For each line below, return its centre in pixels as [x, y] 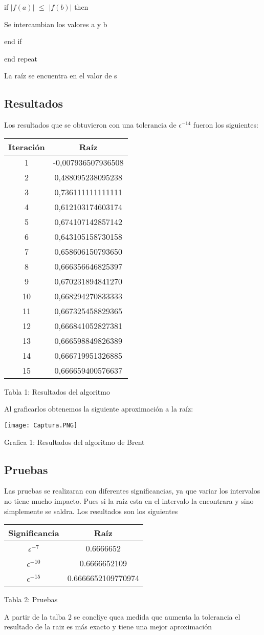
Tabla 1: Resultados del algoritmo [57, 391]
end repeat [21, 58]
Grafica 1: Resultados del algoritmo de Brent [74, 442]
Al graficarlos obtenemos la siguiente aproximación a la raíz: [99, 409]
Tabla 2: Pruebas [31, 599]
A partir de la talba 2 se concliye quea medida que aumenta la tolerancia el [122, 616]
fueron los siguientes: [226, 125]
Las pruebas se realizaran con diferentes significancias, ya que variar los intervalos [132, 491]
